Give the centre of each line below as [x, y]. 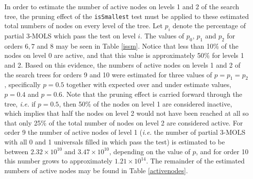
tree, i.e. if [20, 103]
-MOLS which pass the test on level [83, 36]
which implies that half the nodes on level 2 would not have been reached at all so [127, 113]
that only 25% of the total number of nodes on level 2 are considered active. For [124, 122]
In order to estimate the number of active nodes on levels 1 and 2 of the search [122, 6]
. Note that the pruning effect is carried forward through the [152, 94]
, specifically [23, 84]
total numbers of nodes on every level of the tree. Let [84, 26]
